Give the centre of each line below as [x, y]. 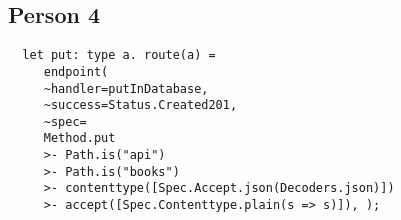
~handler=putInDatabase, [126, 88]
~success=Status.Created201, [140, 105]
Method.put [79, 138]
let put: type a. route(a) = [119, 55]
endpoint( [76, 71]
